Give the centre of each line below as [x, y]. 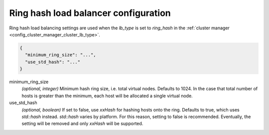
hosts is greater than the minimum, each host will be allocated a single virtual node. [107, 96]
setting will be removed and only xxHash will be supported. [82, 124]
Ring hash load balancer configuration [90, 13]
